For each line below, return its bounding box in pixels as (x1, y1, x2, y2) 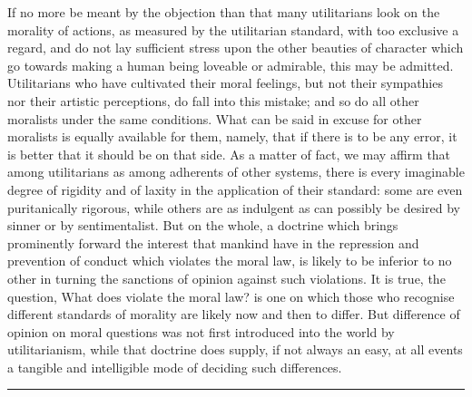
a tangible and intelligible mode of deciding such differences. (7, 357, 342, 376)
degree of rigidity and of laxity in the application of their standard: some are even (7, 179, 463, 198)
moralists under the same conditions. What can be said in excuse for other (7, 109, 422, 128)
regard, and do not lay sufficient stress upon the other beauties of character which (7, 38, 464, 57)
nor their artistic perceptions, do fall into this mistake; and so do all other (7, 91, 419, 110)
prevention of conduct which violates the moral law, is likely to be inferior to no (7, 251, 452, 270)
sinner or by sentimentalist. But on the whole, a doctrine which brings (7, 216, 398, 235)
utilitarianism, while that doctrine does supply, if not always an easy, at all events (7, 340, 463, 359)
